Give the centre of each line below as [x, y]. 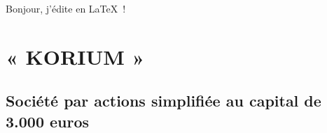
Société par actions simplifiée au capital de [163, 101]
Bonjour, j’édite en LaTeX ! [66, 8]
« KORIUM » [75, 56]
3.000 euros [48, 121]
